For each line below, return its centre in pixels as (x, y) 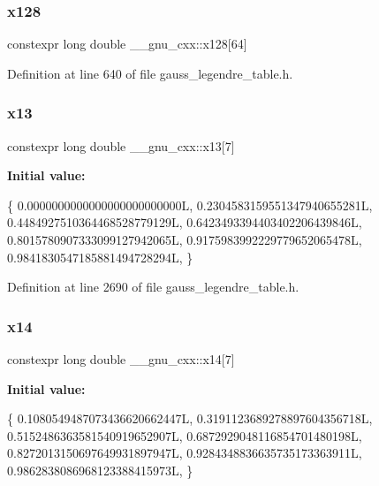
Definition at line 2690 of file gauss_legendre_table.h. (153, 287)
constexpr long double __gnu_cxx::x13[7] (121, 145)
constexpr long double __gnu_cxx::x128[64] (127, 44)
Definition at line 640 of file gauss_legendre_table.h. (150, 73)
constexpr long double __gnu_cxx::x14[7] (121, 359)
